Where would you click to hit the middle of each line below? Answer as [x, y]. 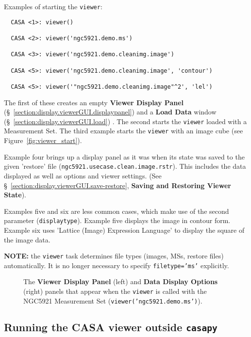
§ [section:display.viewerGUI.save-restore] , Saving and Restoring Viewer [117, 185]
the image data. [27, 239]
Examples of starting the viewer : [53, 6]
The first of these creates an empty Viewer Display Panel [94, 102]
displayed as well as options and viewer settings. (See [83, 175]
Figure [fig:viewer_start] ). [43, 140]
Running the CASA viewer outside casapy [111, 327]
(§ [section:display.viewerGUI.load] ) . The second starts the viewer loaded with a [125, 121]
